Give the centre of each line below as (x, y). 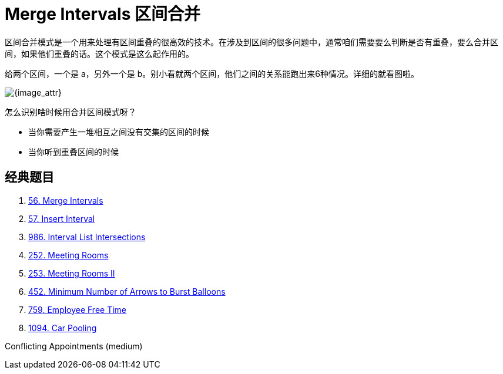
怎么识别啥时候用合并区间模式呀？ (71, 112)
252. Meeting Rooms (68, 255)
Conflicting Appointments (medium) (74, 346)
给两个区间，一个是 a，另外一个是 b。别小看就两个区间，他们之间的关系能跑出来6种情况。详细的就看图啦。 (212, 73)
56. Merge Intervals (66, 200)
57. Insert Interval (62, 218)
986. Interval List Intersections (87, 237)
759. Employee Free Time (78, 309)
